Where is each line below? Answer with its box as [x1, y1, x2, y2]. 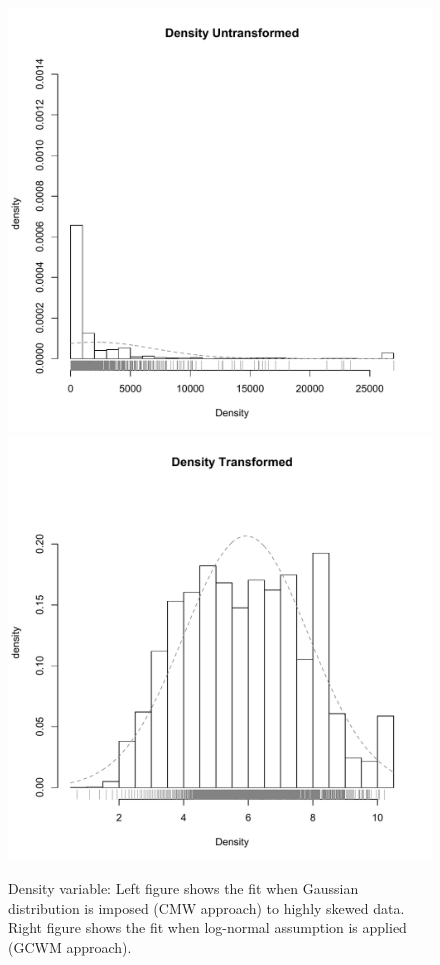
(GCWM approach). [8, 936, 132, 957]
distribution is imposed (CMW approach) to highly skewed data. [8, 897, 405, 918]
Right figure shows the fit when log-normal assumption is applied [8, 917, 407, 938]
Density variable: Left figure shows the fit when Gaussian [8, 878, 359, 899]
